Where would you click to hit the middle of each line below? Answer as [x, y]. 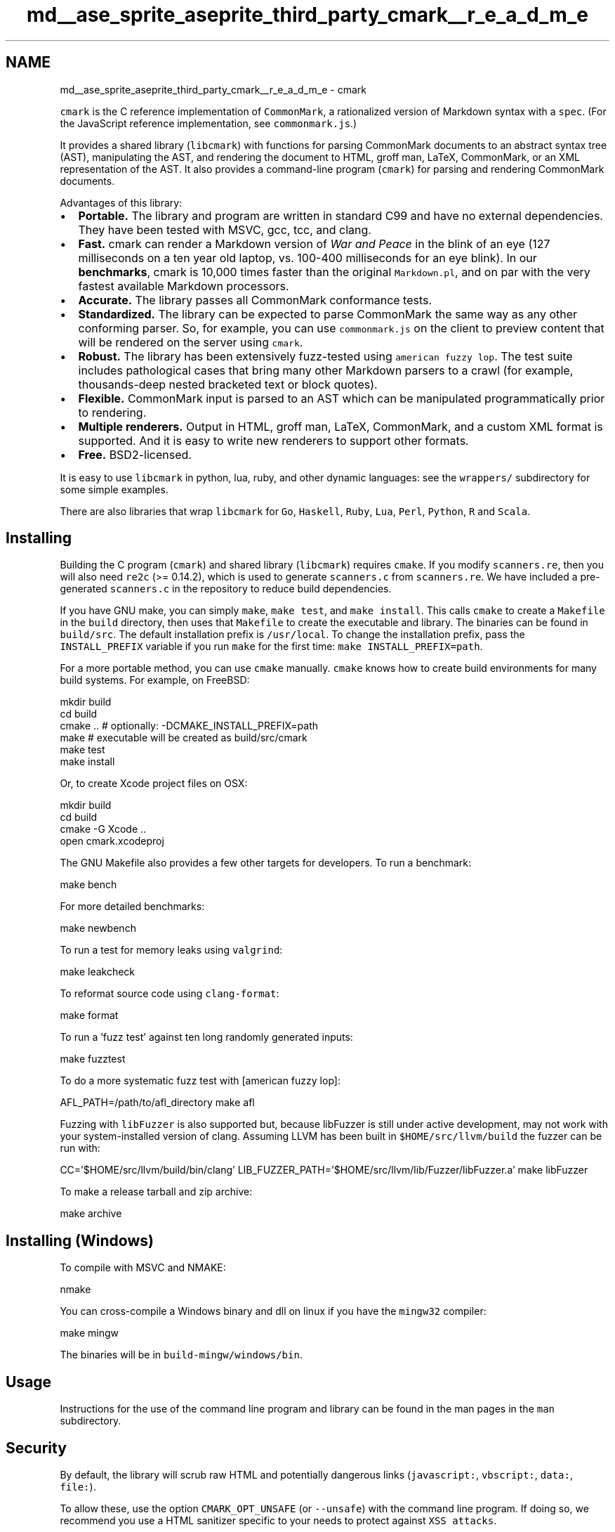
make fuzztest [93, 1059]
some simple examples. [114, 489]
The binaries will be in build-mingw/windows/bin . [181, 1355]
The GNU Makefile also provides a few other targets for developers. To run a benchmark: [266, 863]
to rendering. [112, 412]
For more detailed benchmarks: [132, 907]
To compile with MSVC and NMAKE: [143, 1268]
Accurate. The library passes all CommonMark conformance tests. [255, 300]
